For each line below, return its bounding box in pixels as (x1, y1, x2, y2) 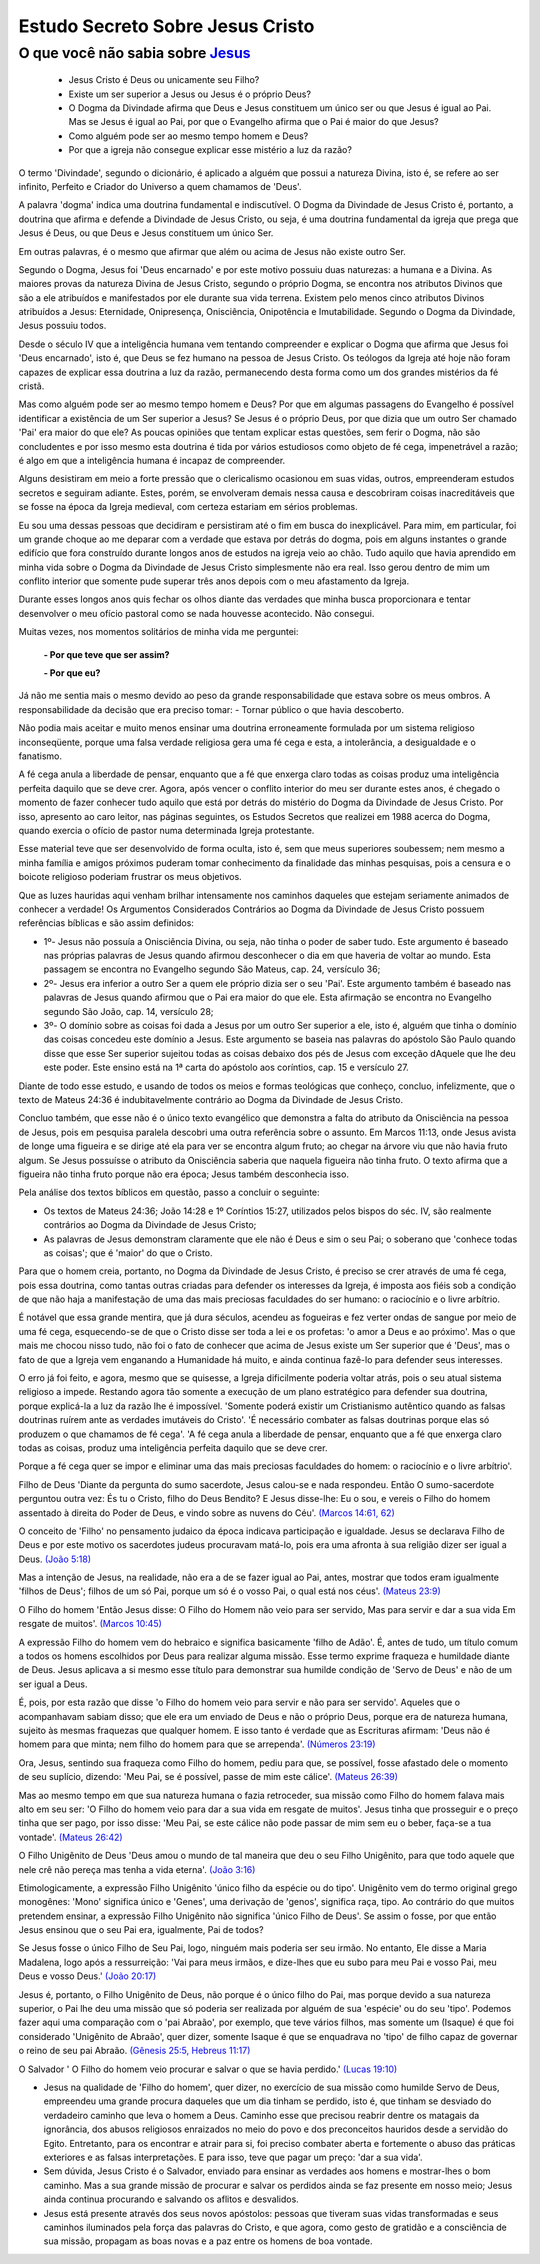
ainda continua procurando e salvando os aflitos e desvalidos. (43, 2193, 299, 2205)
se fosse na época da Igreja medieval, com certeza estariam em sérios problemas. (18, 501, 359, 513)
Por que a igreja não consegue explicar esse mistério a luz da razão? (68, 144, 352, 156)
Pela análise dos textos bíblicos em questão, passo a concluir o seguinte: (18, 1186, 320, 1199)
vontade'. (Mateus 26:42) (18, 1831, 124, 1843)
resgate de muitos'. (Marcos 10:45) (18, 1618, 162, 1630)
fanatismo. (18, 750, 63, 762)
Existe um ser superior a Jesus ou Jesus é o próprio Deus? (68, 88, 312, 100)
